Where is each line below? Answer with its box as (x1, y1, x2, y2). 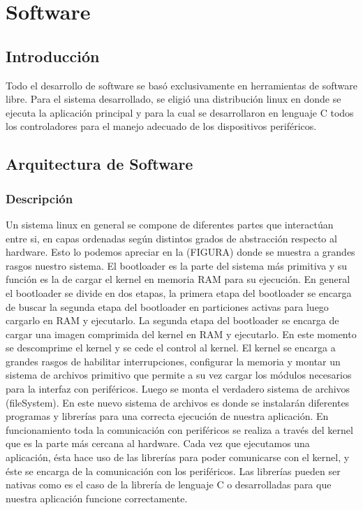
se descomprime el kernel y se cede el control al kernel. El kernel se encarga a (6, 340, 336, 355)
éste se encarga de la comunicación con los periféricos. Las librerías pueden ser (6, 463, 341, 478)
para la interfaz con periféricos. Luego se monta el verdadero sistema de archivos (6, 381, 350, 396)
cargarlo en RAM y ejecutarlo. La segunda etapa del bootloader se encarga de (6, 313, 339, 328)
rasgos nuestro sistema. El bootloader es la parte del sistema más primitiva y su (6, 258, 348, 272)
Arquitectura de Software (6, 153, 193, 175)
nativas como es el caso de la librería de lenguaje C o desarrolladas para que (6, 477, 332, 492)
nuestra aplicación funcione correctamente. (6, 490, 188, 505)
